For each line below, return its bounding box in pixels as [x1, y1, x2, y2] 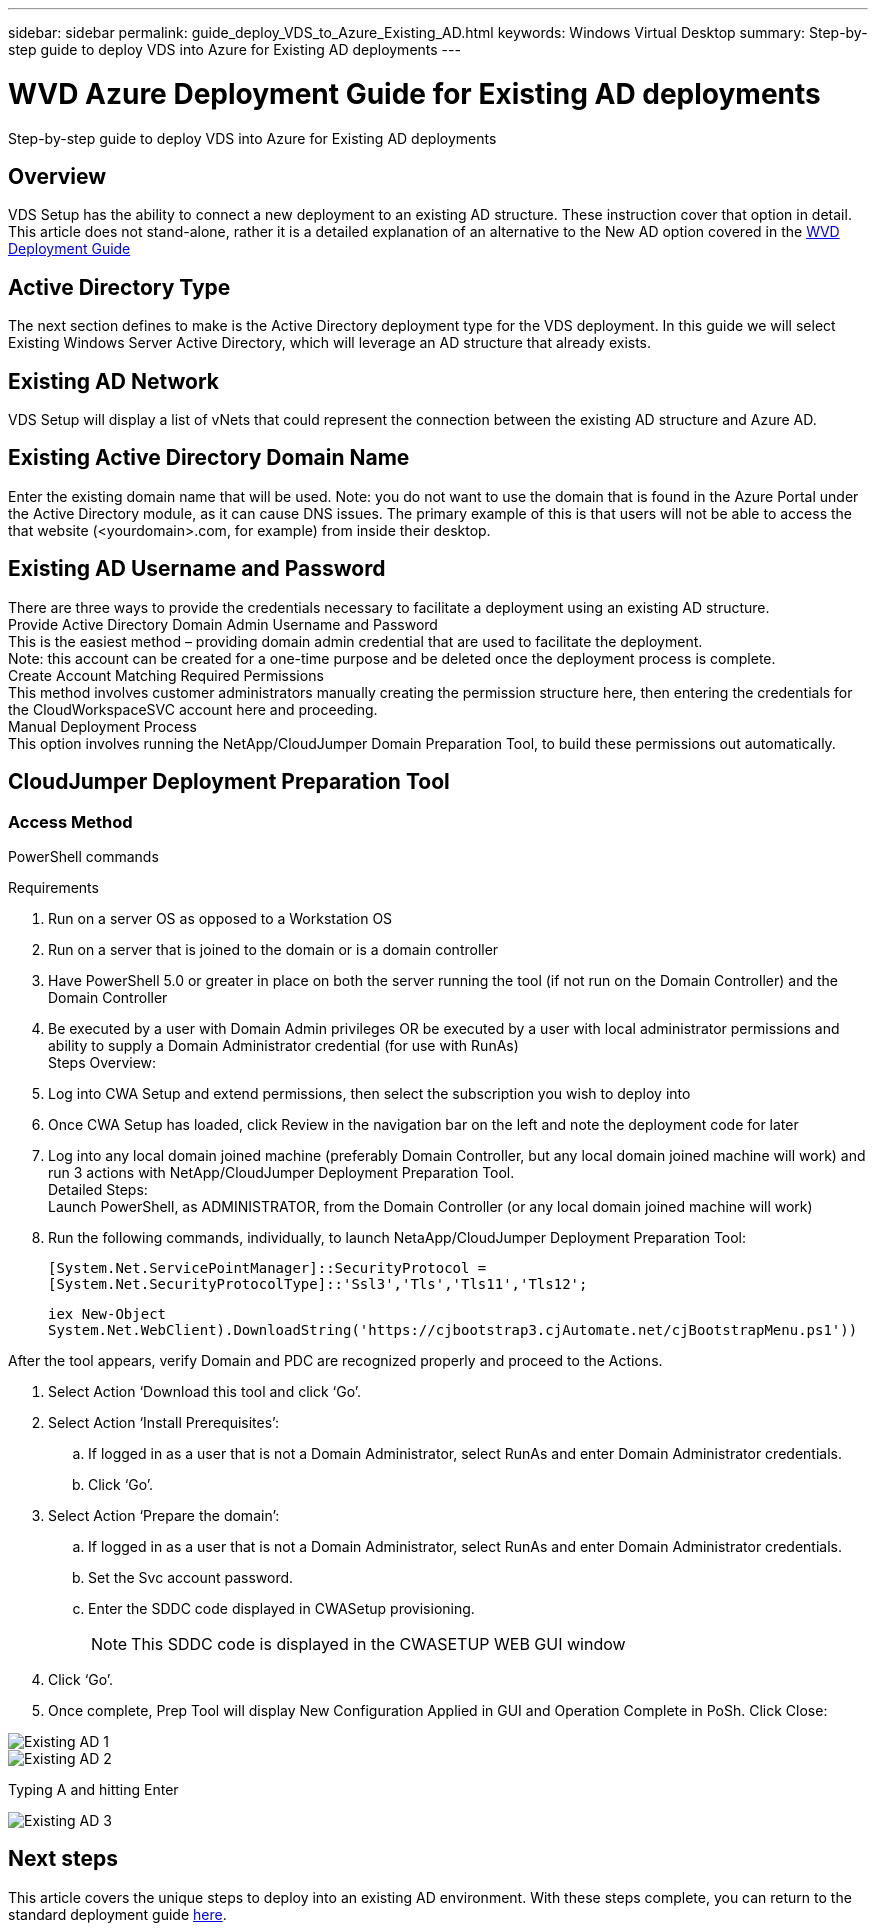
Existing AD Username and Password [8, 556, 386, 582]
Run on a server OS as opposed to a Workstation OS [48, 909, 393, 927]
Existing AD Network [8, 368, 220, 394]
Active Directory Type [8, 274, 231, 300]
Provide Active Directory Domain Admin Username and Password [8, 615, 438, 633]
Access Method [8, 811, 133, 832]
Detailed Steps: [48, 1180, 148, 1198]
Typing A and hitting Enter [8, 1780, 179, 1798]
